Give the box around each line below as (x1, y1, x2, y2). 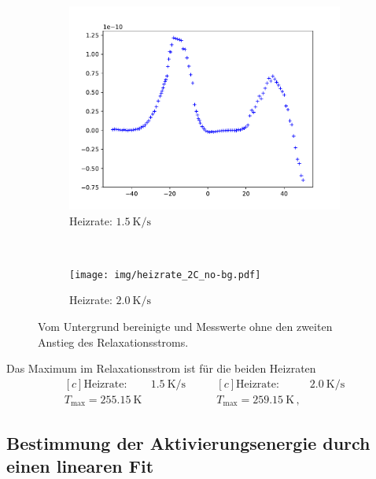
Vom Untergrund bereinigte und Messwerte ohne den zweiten (38, 318, 333, 335)
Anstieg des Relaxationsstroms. (38, 333, 189, 350)
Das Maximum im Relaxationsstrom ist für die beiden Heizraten (6, 360, 316, 377)
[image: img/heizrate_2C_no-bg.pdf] (69, 269, 261, 280)
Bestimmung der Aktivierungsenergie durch (6, 430, 370, 455)
